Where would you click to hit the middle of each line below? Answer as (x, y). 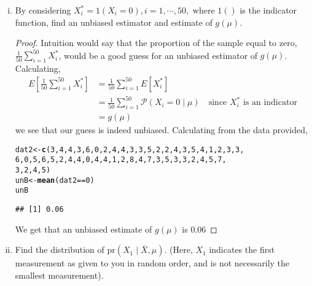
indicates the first (242, 249)
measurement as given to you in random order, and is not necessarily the (152, 263)
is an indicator (270, 103)
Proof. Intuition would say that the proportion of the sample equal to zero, (156, 43)
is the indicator (268, 10)
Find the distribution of (60, 249)
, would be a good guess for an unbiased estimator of (158, 55)
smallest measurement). (59, 275)
